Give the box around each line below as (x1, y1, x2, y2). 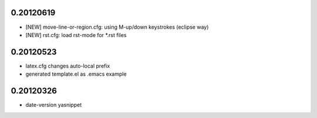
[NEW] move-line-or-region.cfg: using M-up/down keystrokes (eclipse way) (25, 23, 209, 31)
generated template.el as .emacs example (25, 70, 127, 77)
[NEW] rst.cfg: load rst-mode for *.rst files (25, 31, 127, 38)
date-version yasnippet (25, 102, 82, 109)
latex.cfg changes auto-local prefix (25, 62, 110, 69)
